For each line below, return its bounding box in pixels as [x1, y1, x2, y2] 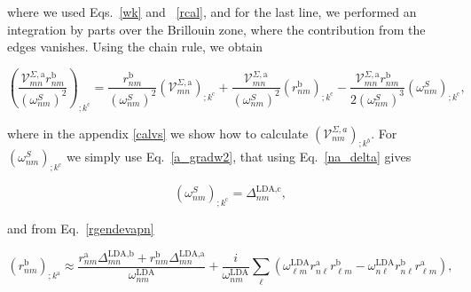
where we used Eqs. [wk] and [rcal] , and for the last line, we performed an [7, 3, 417, 20]
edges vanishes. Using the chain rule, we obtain [7, 37, 263, 56]
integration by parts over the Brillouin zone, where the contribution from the [7, 20, 426, 38]
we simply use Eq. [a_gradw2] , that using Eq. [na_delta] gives [67, 147, 412, 166]
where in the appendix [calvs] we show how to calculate [7, 123, 309, 142]
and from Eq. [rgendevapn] [7, 218, 154, 237]
